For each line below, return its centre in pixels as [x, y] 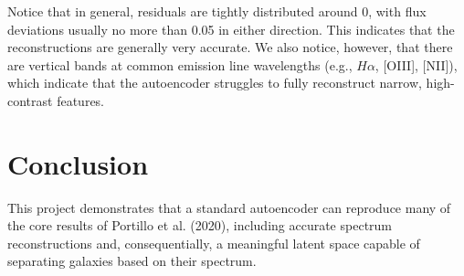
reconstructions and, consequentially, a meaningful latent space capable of [214, 243]
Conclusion [78, 163]
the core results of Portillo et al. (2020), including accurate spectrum [200, 225]
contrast [30, 100]
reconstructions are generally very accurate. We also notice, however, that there [230, 47]
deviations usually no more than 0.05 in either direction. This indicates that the [231, 29]
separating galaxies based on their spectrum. [132, 261]
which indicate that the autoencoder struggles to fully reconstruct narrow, [215, 83]
